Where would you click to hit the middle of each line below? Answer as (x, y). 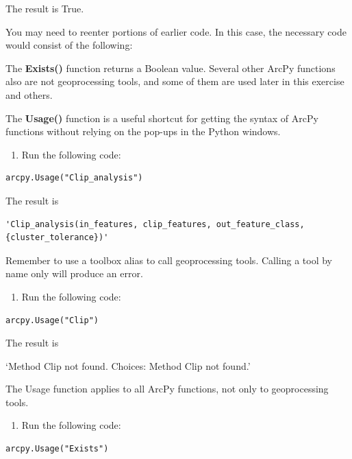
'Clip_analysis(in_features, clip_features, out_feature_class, (155, 224)
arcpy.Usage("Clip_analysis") (74, 178)
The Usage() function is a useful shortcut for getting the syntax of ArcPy (162, 118)
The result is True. (45, 8)
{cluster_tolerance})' (57, 238)
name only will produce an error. (74, 273)
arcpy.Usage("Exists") (57, 449)
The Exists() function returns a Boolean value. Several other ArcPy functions (171, 68)
